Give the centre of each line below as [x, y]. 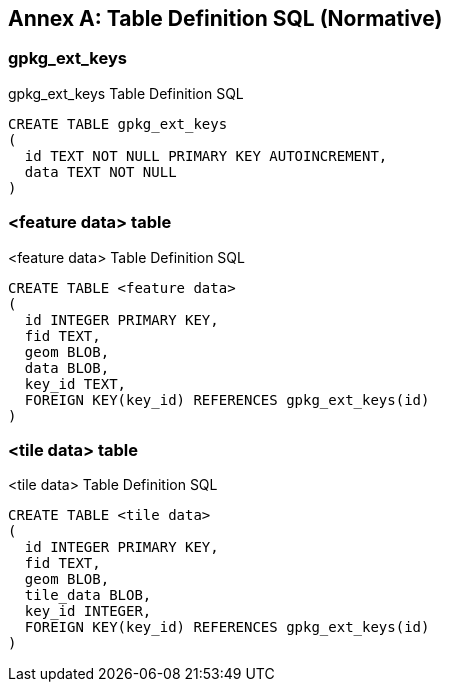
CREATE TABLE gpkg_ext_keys [118, 123]
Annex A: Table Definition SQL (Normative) [225, 18]
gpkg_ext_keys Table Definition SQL [126, 93]
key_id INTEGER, [88, 611]
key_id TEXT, [75, 383]
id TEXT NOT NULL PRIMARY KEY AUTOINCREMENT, [206, 155]
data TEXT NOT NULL [100, 171]
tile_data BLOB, [88, 595]
